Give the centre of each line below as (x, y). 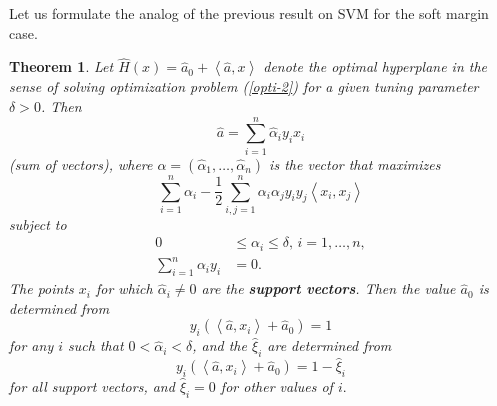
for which (124, 288)
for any (31, 345)
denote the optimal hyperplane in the (375, 66)
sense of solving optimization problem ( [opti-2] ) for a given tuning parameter (244, 86)
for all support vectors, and (92, 386)
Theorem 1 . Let (61, 66)
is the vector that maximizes (355, 163)
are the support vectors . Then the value (328, 288)
